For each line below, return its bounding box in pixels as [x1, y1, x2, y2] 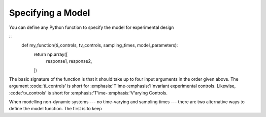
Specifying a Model [9, 7, 91, 18]
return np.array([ [33, 51, 67, 57]
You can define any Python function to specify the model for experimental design [9, 24, 174, 30]
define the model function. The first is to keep [9, 106, 102, 112]
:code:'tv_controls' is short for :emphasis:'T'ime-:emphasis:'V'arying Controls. [9, 90, 167, 95]
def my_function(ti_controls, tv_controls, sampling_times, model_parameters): [21, 42, 178, 48]
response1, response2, [46, 58, 92, 64]
